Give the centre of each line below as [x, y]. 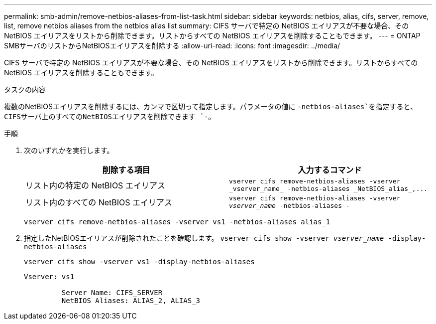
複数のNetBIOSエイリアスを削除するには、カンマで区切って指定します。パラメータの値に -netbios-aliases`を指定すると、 [211, 106]
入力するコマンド [330, 170]
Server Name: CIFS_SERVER [112, 293]
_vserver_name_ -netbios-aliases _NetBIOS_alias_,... [328, 189]
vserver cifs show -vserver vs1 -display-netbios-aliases [139, 262]
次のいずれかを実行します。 [69, 150]
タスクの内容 [25, 89]
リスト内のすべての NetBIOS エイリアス [99, 202]
